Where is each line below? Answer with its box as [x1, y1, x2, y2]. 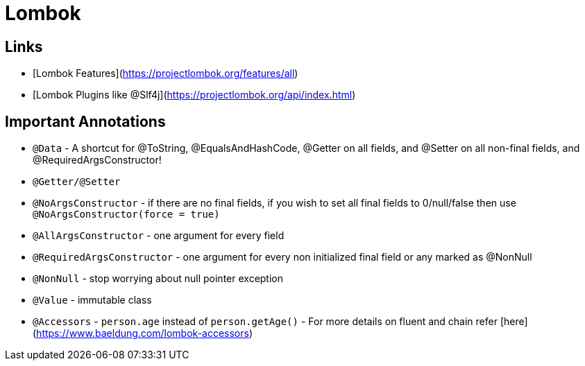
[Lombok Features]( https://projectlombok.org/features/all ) [33, 67, 298, 80]
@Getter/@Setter [33, 176, 121, 188]
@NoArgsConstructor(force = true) [33, 209, 220, 220]
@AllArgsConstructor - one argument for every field [33, 229, 285, 242]
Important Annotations [5, 112, 166, 130]
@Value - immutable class [33, 294, 152, 306]
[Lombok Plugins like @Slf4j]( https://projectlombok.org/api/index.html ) [33, 89, 356, 101]
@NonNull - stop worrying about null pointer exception [33, 272, 283, 285]
